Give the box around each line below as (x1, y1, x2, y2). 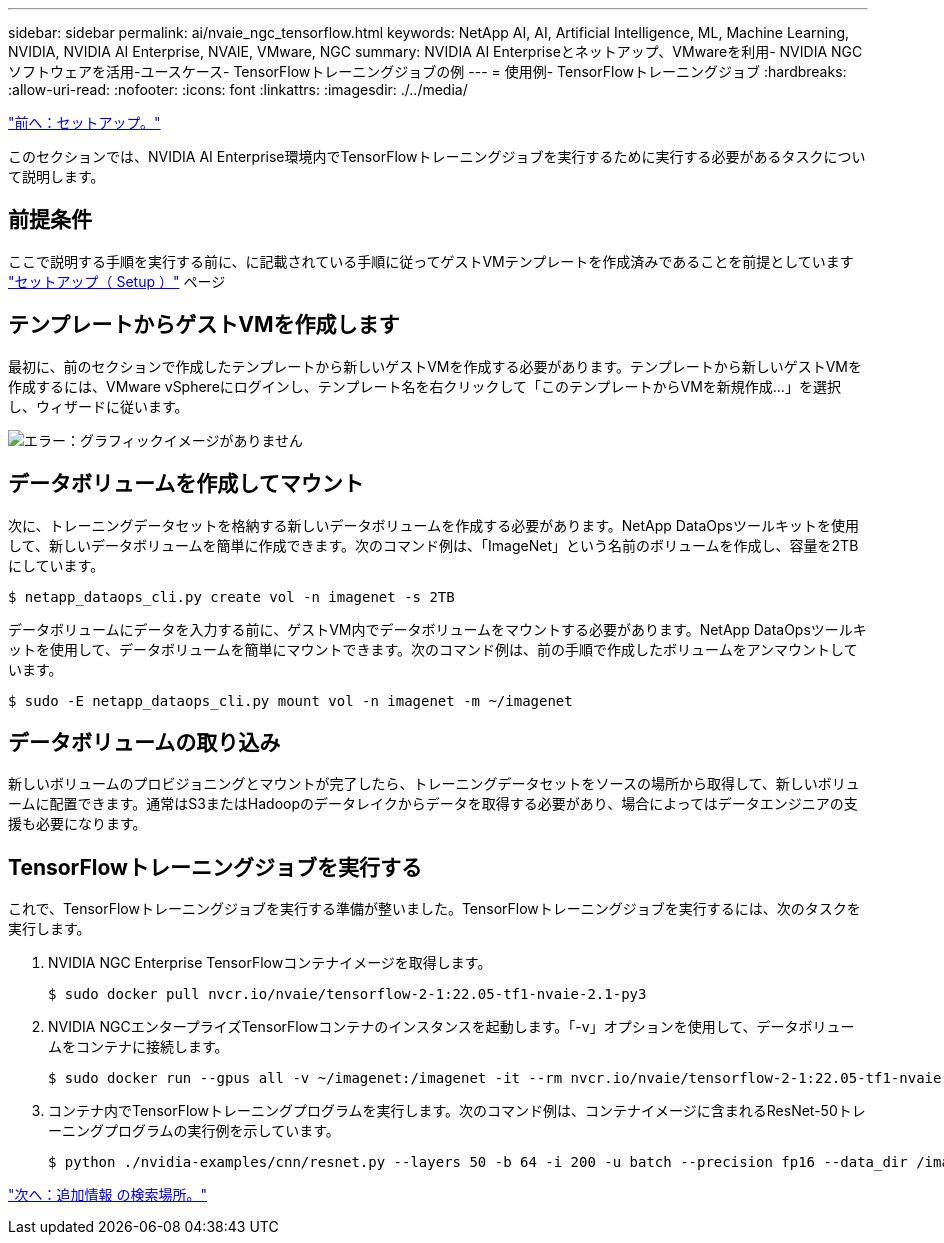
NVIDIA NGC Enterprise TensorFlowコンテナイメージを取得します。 (48, 954, 492, 972)
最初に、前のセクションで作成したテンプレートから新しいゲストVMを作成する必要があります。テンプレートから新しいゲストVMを (8, 357, 862, 375)
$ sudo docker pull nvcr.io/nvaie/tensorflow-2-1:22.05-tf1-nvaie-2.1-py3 (48, 986, 647, 1003)
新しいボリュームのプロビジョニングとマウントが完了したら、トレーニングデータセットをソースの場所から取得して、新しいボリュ (8, 775, 860, 793)
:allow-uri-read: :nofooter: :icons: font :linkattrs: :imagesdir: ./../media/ (8, 81, 468, 98)
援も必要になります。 (8, 815, 147, 833)
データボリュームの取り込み (8, 729, 281, 755)
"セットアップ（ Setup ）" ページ (8, 272, 226, 290)
